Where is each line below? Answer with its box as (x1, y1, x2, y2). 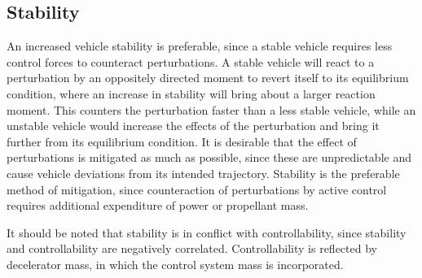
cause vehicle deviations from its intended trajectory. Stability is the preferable (7, 164, 400, 181)
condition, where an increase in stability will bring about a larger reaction (7, 85, 376, 102)
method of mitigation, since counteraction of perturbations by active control (7, 180, 387, 198)
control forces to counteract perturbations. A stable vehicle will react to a (7, 53, 375, 70)
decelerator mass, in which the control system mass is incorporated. (7, 255, 344, 272)
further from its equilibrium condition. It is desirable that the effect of (7, 132, 357, 150)
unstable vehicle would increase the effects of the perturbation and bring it (7, 117, 380, 134)
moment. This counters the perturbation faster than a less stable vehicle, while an (7, 101, 416, 118)
